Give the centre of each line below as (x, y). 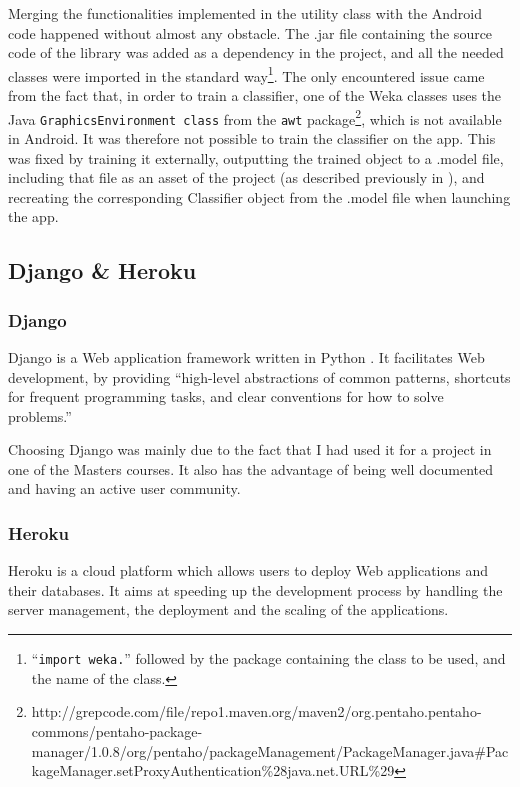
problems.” (40, 415)
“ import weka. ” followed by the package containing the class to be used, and (268, 658)
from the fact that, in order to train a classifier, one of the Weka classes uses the (255, 95)
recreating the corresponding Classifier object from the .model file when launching (259, 196)
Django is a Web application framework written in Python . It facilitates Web (246, 356)
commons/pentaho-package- (117, 730)
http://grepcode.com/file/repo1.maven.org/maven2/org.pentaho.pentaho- (256, 711)
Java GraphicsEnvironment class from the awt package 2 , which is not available (255, 117)
